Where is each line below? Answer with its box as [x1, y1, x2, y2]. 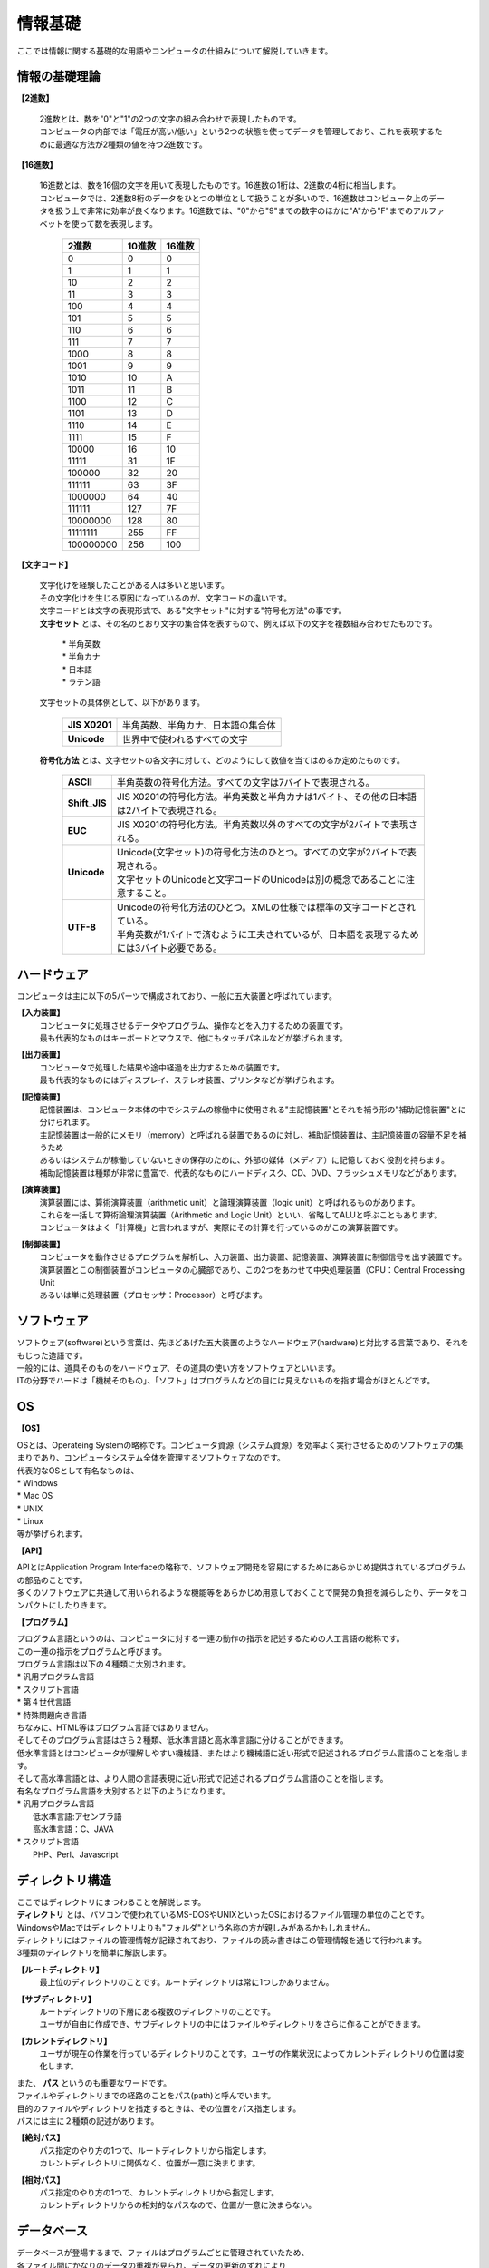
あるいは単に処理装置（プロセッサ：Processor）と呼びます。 [39, 1289, 267, 1301]
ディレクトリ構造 [16, 1872, 112, 1888]
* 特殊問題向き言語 [16, 1709, 87, 1720]
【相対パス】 [16, 2174, 65, 2185]
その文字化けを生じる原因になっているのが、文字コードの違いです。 [39, 592, 292, 603]
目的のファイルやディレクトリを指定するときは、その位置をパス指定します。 [16, 2103, 302, 2114]
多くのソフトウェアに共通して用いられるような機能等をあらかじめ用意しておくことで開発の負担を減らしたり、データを [16, 1588, 460, 1598]
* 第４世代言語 [16, 1696, 72, 1707]
